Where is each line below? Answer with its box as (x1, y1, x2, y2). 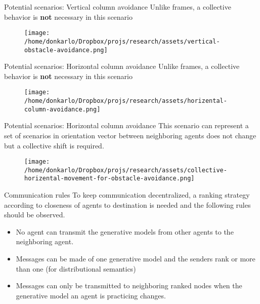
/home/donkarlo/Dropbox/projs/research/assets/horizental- (24, 97, 227, 104)
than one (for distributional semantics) (16, 263, 136, 274)
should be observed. (4, 209, 65, 220)
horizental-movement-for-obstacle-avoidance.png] (24, 175, 195, 182)
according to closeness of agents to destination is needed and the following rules (4, 199, 251, 210)
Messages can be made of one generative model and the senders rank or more (16, 253, 255, 264)
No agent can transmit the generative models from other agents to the (16, 226, 234, 237)
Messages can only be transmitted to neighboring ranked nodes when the (16, 280, 242, 291)
